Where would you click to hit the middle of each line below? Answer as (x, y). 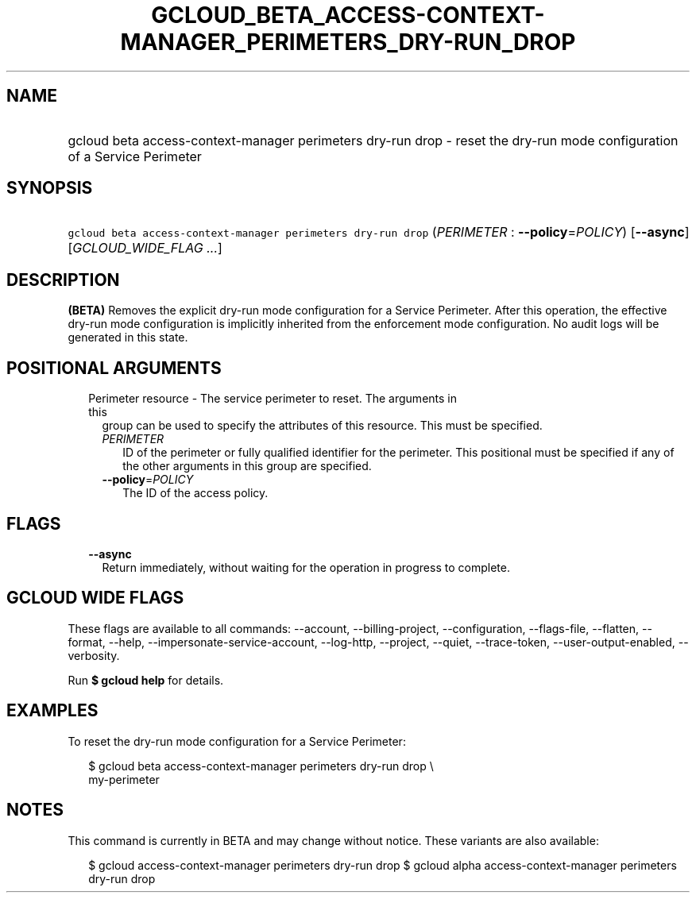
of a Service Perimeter (135, 156)
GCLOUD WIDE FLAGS (95, 598)
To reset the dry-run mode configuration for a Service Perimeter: (237, 741)
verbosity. (94, 655)
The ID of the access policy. (195, 493)
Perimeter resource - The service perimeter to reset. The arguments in (273, 399)
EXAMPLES (52, 711)
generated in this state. (128, 338)
